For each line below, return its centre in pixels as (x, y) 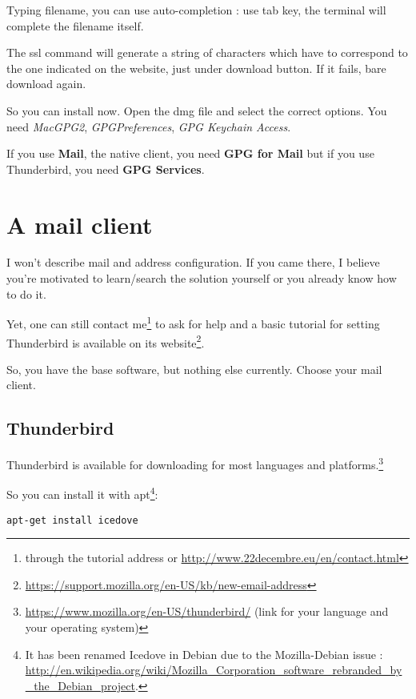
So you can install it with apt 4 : (82, 493)
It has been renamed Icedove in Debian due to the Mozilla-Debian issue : (204, 654)
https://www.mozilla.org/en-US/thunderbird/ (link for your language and (207, 611)
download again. (46, 84)
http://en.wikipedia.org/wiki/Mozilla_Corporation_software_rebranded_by (214, 670)
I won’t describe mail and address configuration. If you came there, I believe (193, 262)
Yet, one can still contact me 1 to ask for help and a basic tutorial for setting (193, 322)
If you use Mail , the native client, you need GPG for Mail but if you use (190, 153)
